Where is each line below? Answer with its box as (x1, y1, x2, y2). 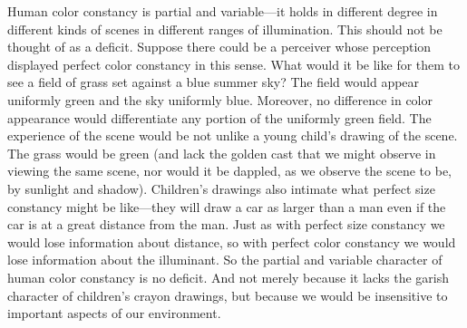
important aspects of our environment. (7, 304, 221, 323)
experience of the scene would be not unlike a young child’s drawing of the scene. (7, 126, 458, 145)
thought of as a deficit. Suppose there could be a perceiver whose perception (7, 37, 432, 56)
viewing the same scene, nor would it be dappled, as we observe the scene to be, (7, 161, 452, 180)
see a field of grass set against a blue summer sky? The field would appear (7, 72, 420, 92)
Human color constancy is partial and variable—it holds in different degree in (7, 2, 438, 20)
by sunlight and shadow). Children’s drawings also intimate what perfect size (7, 178, 435, 198)
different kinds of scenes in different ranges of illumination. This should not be (7, 19, 443, 38)
